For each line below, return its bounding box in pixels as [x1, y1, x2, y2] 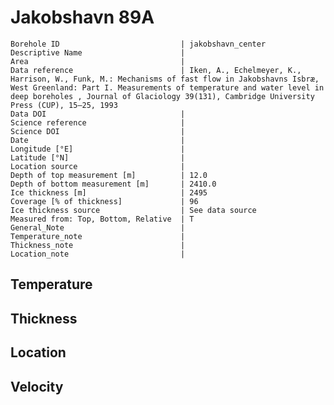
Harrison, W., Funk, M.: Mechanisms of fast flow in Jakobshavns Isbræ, [10, 74, 320, 84]
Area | [10, 56, 186, 66]
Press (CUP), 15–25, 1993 [10, 100, 118, 110]
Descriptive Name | [10, 47, 186, 58]
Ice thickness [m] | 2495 [10, 187, 208, 198]
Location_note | [10, 249, 186, 259]
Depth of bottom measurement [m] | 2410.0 [10, 179, 217, 189]
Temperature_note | [10, 231, 186, 241]
